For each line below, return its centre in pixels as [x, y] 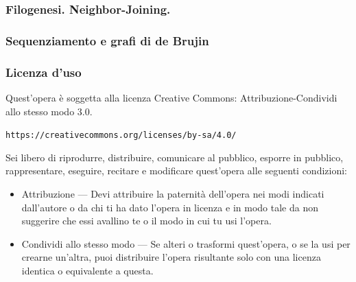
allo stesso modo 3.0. [49, 111]
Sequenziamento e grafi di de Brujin [107, 40]
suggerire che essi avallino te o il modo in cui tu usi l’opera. [146, 221]
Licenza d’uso [44, 72]
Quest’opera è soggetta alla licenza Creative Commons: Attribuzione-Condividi [171, 97]
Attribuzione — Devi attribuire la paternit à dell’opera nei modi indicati [173, 193]
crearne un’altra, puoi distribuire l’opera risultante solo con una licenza [171, 257]
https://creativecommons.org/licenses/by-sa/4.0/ [121, 136]
